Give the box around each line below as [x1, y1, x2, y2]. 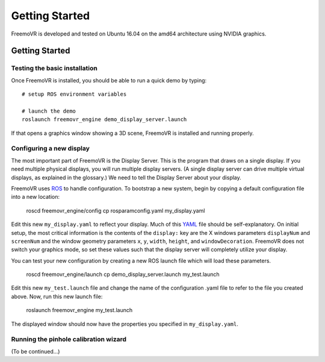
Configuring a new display [11, 145, 90, 153]
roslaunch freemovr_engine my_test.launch [26, 307, 132, 314]
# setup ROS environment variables [22, 91, 127, 98]
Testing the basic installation [11, 64, 97, 72]
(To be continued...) [11, 348, 60, 355]
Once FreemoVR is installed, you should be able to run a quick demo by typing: [11, 76, 207, 84]
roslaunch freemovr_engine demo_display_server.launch [22, 116, 187, 123]
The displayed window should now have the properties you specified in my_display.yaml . [11, 320, 239, 328]
